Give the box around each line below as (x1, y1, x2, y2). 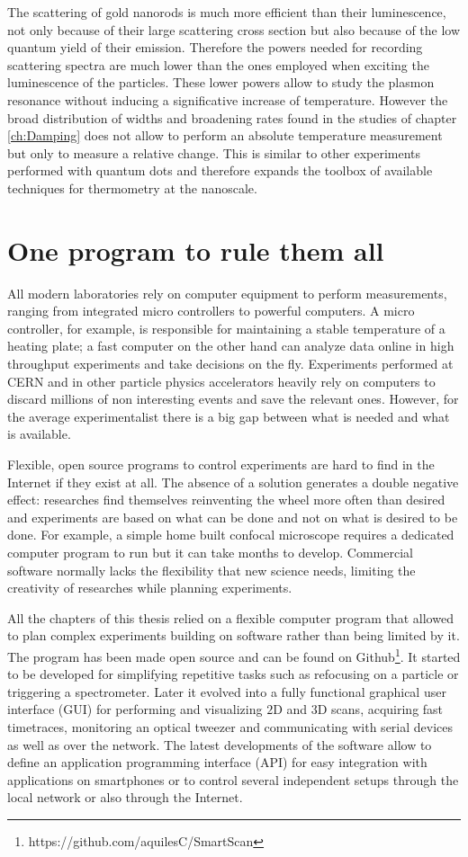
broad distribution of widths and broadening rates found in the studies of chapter (7, 108, 457, 127)
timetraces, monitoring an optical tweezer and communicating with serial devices (7, 717, 454, 736)
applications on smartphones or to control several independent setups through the (7, 770, 459, 789)
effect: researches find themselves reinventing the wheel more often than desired (7, 490, 445, 509)
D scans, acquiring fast (317, 700, 444, 719)
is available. (7, 424, 71, 443)
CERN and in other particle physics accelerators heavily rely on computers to (7, 371, 436, 390)
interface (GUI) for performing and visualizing (7, 700, 263, 719)
